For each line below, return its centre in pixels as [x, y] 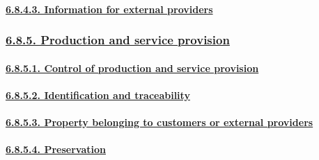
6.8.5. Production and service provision [118, 40]
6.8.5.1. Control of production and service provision [132, 68]
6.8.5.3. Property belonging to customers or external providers [159, 122]
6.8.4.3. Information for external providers [109, 9]
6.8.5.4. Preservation [56, 149]
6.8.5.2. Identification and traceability [98, 95]
